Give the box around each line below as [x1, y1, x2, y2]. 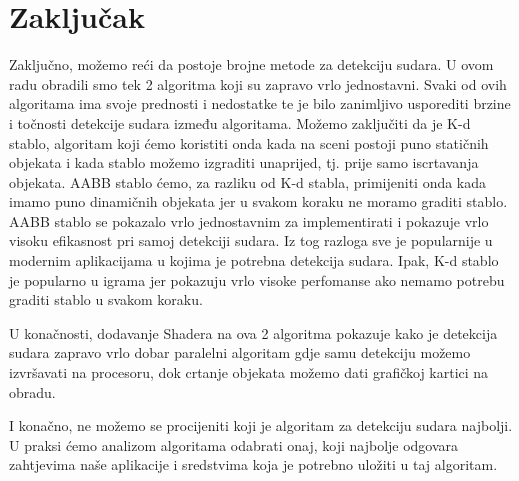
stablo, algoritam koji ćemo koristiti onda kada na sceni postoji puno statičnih [9, 132, 489, 153]
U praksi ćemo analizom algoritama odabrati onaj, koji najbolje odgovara [9, 434, 459, 455]
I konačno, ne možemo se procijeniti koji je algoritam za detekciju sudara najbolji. [9, 415, 513, 436]
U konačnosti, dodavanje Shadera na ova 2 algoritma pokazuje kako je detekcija [9, 322, 498, 343]
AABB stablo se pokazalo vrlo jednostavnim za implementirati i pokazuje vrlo [9, 210, 489, 231]
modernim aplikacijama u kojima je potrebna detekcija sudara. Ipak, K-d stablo [9, 250, 499, 271]
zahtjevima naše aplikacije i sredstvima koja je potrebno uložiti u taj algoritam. [9, 454, 498, 475]
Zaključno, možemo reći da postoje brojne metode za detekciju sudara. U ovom [9, 54, 494, 75]
